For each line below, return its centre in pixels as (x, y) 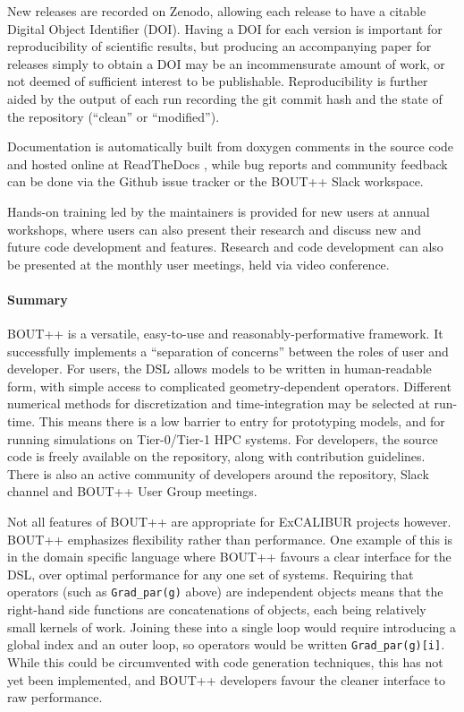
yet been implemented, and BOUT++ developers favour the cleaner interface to (227, 679)
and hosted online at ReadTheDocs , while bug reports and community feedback (228, 163)
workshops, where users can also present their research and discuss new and (214, 229)
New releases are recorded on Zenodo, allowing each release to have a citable (217, 11)
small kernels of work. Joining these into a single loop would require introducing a (232, 626)
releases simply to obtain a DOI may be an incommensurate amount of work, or (226, 63)
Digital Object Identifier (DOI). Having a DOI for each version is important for (225, 28)
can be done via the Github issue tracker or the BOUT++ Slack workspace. (215, 181)
